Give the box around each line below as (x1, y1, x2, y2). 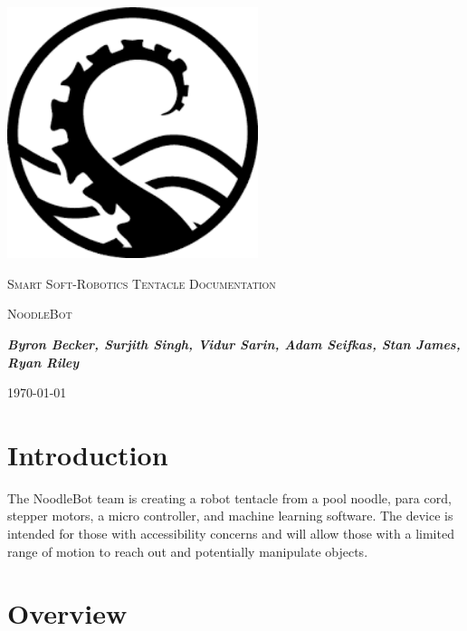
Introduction (7, 435, 168, 473)
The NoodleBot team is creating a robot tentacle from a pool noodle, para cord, (7, 488, 452, 507)
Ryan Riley (7, 352, 80, 371)
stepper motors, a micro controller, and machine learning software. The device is (7, 506, 453, 525)
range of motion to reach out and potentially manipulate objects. (7, 541, 368, 560)
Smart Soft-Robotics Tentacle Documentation (7, 273, 276, 292)
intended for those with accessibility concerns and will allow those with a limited (7, 524, 454, 543)
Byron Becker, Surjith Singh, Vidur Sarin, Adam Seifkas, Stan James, (7, 334, 461, 353)
